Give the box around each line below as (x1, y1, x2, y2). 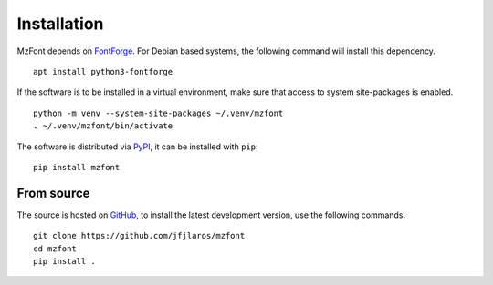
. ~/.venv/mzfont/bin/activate (33, 121, 173, 131)
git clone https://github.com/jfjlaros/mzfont (33, 230, 246, 241)
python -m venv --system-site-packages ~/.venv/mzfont (33, 107, 284, 118)
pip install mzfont (33, 162, 121, 172)
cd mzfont (33, 243, 77, 254)
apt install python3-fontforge (33, 66, 173, 76)
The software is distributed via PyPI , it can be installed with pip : (16, 141, 258, 152)
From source (16, 185, 90, 200)
